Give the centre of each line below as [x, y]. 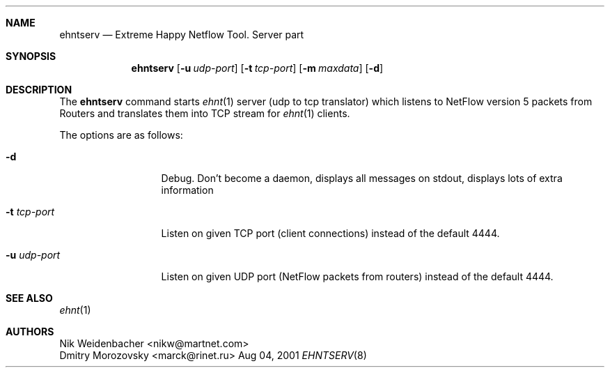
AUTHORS [30, 332]
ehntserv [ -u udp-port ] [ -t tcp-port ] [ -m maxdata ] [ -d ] [257, 68]
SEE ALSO [29, 298]
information [187, 190]
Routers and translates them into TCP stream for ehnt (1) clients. [205, 113]
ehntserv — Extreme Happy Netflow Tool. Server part [182, 35]
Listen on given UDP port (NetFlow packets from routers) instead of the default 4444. [357, 276]
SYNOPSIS [31, 56]
